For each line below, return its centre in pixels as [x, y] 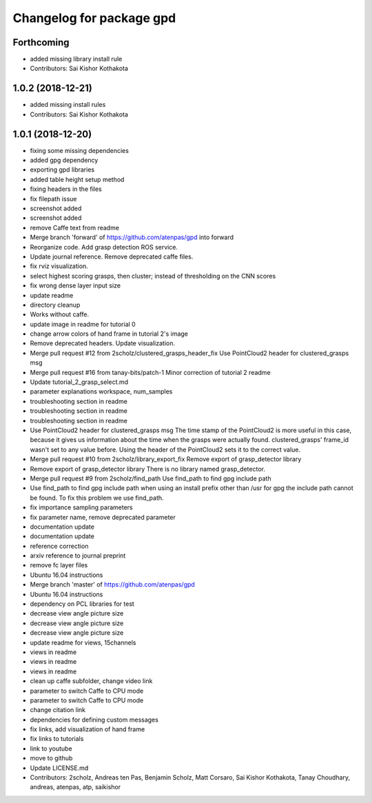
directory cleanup [55, 305]
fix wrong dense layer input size [75, 285]
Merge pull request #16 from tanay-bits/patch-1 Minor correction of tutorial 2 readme [151, 372]
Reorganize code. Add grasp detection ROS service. [104, 247]
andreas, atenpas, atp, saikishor [75, 787]
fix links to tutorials [57, 739]
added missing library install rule [76, 59]
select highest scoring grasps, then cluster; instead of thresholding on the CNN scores [153, 276]
